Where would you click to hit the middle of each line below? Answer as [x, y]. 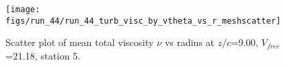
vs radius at [190, 42]
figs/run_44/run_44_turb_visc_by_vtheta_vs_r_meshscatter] [143, 21]
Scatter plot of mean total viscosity [80, 42]
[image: [23, 9]
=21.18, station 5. [43, 55]
